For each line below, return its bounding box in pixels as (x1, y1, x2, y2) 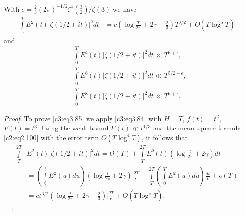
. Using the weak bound (37, 123, 109, 133)
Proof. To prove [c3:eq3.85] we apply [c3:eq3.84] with (4, 113, 162, 123)
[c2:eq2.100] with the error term (4, 132, 99, 142)
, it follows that (141, 132, 188, 142)
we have (112, 3, 137, 14)
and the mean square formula (153, 123, 241, 133)
